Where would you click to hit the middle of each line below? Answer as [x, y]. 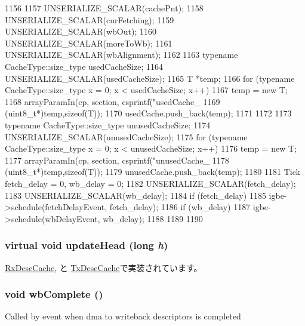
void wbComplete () [54, 294]
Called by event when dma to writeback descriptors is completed [123, 316]
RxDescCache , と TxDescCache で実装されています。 [104, 267]
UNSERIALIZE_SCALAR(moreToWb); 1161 [89, 43]
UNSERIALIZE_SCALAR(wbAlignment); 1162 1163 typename [121, 55]
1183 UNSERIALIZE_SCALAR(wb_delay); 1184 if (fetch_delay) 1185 [135, 195]
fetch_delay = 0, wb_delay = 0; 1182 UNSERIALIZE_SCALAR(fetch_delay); [150, 183]
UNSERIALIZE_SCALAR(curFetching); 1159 [90, 19]
